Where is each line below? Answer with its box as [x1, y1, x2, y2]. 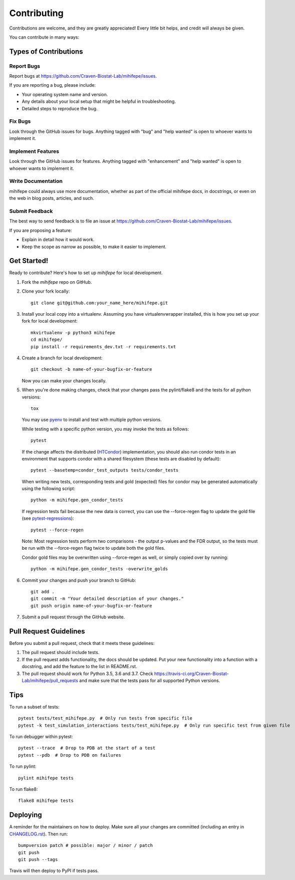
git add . [31, 589, 55, 594]
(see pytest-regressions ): [22, 515, 75, 521]
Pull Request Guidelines [9, 627, 85, 635]
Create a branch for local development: [22, 355, 103, 361]
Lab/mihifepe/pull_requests [22, 678, 79, 684]
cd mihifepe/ [31, 337, 63, 343]
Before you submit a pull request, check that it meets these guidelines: [9, 640, 155, 646]
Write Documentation [9, 178, 63, 185]
